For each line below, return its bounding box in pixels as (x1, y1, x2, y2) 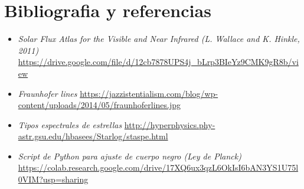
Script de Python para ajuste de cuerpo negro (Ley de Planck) (18, 149, 241, 162)
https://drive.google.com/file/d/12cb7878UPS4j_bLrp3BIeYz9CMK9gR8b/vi (18, 56, 299, 68)
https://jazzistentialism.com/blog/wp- (80, 87, 218, 99)
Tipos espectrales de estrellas (18, 118, 122, 131)
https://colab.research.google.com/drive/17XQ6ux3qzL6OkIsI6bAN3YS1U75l (18, 161, 299, 174)
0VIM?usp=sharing (18, 173, 89, 185)
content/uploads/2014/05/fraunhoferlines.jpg (18, 99, 181, 111)
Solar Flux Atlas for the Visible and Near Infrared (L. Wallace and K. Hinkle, (18, 32, 300, 45)
